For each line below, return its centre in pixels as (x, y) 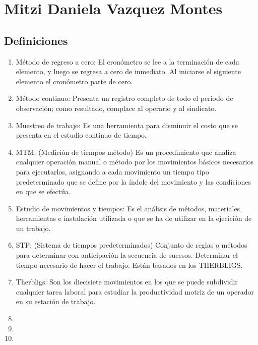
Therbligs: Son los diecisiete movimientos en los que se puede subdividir (127, 282)
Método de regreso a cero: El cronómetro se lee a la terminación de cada (127, 61)
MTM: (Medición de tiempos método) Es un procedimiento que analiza (126, 152)
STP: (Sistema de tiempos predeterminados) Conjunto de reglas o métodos (132, 245)
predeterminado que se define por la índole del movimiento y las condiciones (134, 181)
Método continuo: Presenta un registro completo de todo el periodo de (124, 98)
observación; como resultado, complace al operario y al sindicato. (116, 108)
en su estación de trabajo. (56, 301)
